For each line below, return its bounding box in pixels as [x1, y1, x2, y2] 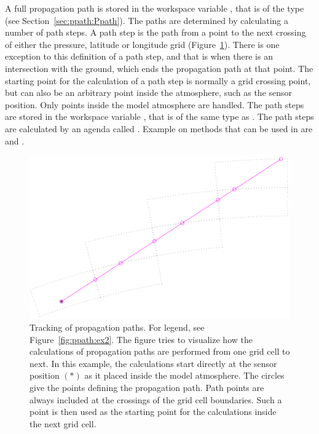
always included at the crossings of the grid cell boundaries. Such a [30, 393, 282, 406]
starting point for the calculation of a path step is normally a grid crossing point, [5, 74, 311, 87]
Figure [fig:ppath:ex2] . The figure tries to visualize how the [30, 333, 253, 345]
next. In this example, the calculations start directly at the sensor [30, 357, 277, 369]
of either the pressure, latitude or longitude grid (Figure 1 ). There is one [5, 37, 280, 50]
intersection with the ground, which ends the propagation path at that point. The [5, 61, 313, 74]
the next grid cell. [30, 417, 96, 430]
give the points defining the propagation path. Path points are [30, 381, 264, 393]
